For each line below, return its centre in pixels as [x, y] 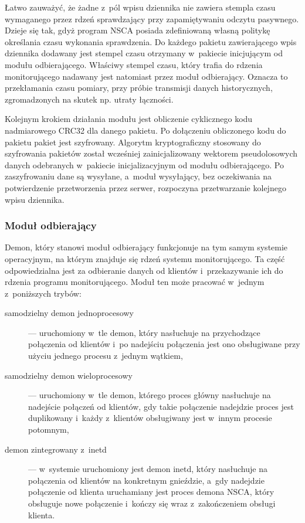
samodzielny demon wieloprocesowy [69, 375]
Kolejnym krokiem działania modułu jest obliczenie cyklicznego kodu [129, 119]
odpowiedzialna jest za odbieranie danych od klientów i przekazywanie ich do [144, 270]
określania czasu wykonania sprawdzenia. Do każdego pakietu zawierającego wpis [151, 41]
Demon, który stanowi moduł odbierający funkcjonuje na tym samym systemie [146, 247]
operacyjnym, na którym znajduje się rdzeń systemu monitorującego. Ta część [145, 258]
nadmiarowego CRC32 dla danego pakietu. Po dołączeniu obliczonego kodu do [145, 130]
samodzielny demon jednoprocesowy [69, 313]
